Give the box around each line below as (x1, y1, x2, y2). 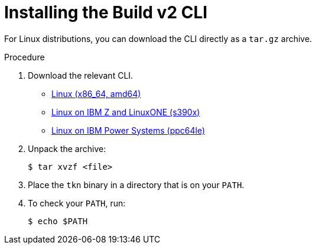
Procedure (4, 51, 45, 62)
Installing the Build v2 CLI (4, 2, 208, 22)
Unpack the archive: (28, 143, 106, 154)
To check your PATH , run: (28, 198, 126, 208)
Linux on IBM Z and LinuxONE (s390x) (51, 106, 200, 117)
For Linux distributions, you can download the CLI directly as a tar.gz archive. (4, 33, 312, 44)
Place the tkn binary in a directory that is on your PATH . (28, 179, 245, 190)
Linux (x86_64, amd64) (51, 88, 141, 99)
